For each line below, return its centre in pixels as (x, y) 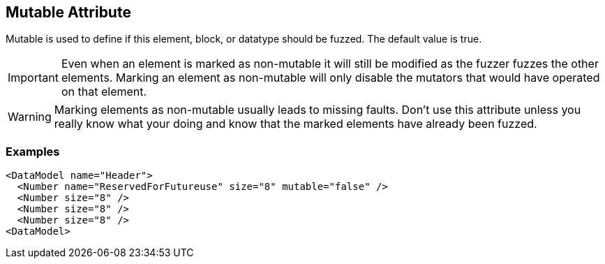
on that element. (104, 92)
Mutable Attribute (68, 12)
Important (33, 78)
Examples (33, 151)
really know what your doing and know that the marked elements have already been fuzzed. (296, 124)
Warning (30, 117)
